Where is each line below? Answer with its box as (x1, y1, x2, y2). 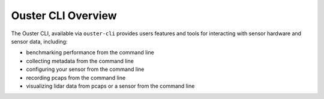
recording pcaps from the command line (26, 74, 126, 81)
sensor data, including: (11, 38, 68, 45)
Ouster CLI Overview (11, 9, 117, 22)
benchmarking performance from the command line (26, 49, 154, 56)
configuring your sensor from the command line (26, 66, 145, 73)
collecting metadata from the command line (26, 57, 134, 64)
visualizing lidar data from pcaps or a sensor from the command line (26, 82, 195, 89)
